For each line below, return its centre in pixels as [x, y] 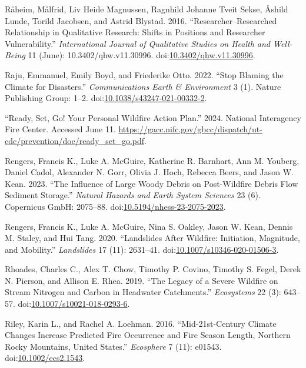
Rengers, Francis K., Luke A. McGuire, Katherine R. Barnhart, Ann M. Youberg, [152, 160]
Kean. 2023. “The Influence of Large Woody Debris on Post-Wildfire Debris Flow [152, 183]
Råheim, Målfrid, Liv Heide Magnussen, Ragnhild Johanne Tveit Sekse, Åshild [147, 9]
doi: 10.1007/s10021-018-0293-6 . [74, 304]
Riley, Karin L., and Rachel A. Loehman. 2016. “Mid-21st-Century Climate [141, 323]
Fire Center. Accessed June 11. [60, 129]
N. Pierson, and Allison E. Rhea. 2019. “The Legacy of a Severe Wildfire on [142, 280]
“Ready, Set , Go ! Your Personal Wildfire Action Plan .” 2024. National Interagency [153, 117]
